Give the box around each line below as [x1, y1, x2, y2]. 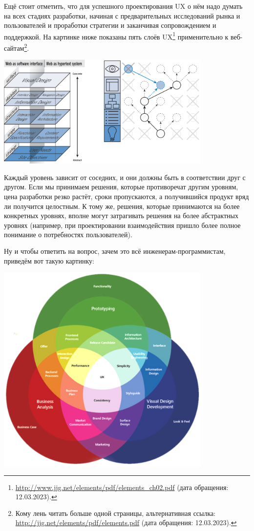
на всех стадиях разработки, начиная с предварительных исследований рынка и [4, 10, 240, 20]
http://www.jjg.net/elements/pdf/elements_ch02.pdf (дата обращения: [15, 482, 229, 492]
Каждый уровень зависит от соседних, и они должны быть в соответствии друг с [4, 172, 246, 182]
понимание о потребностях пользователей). [4, 229, 132, 240]
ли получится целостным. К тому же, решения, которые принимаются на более [4, 201, 240, 211]
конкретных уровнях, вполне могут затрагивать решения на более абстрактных [4, 210, 238, 221]
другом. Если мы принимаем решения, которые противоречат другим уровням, [4, 182, 238, 192]
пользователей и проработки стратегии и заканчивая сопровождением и [4, 20, 216, 30]
